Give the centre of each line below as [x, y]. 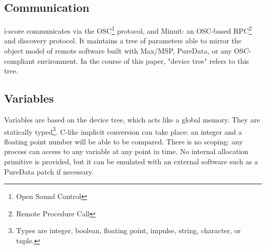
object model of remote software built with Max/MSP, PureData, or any [118, 51]
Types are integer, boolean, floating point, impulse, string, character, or [128, 230]
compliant [20, 60]
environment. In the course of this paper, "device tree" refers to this [143, 60]
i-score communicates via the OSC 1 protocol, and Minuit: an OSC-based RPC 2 [128, 30]
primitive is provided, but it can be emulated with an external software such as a [131, 161]
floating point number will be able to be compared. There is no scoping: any [124, 141]
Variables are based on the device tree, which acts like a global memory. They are [132, 120]
